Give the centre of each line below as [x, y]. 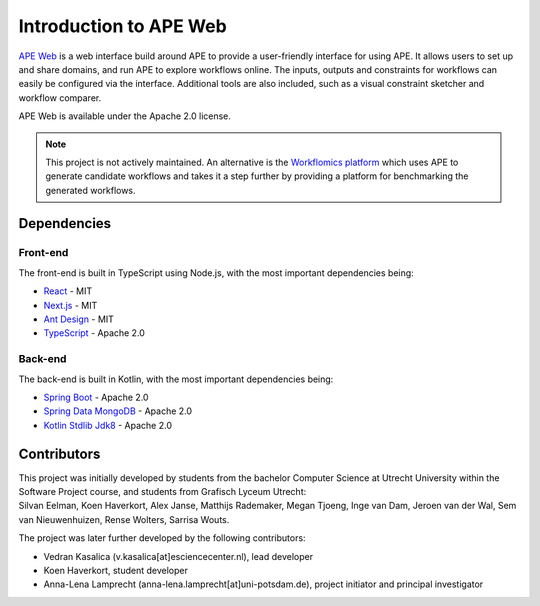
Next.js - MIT [70, 305]
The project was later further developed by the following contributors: [162, 538]
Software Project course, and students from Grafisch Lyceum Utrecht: [162, 491]
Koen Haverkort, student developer [116, 570]
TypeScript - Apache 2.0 [94, 333]
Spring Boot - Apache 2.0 [96, 397]
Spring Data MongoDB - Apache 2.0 [118, 411]
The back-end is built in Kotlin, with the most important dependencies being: [176, 379]
